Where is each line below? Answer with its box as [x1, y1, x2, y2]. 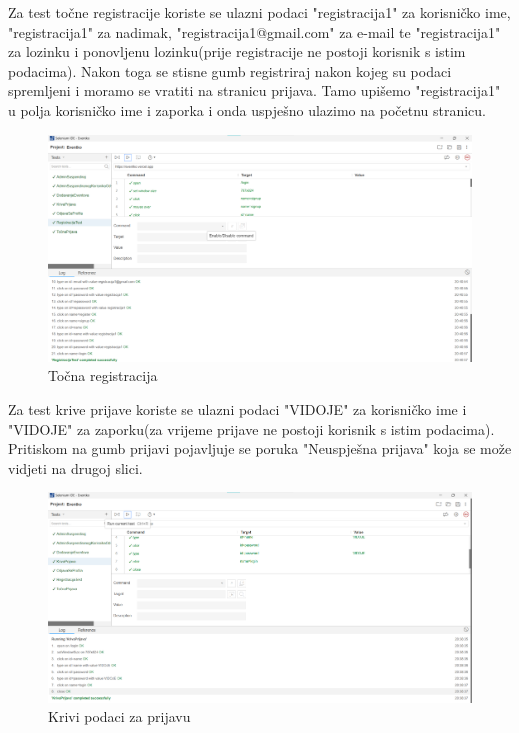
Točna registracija [48, 365, 158, 386]
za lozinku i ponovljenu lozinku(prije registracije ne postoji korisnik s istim [8, 41, 466, 62]
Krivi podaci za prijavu [48, 706, 191, 727]
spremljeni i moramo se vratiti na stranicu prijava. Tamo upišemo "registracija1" [8, 80, 501, 101]
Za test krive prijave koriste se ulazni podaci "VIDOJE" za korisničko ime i [8, 399, 467, 420]
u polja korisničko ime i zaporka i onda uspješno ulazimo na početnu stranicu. [8, 99, 487, 120]
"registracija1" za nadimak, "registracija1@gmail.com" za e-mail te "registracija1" [8, 21, 501, 42]
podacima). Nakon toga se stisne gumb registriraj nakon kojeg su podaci [8, 60, 452, 81]
